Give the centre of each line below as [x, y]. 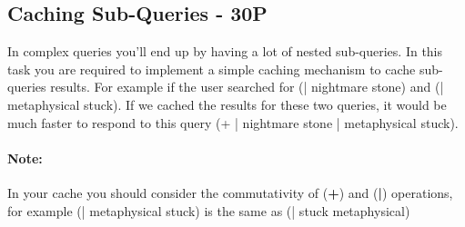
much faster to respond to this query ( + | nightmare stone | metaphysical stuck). [233, 122]
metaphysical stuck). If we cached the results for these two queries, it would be [227, 104]
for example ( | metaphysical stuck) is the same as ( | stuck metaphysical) [209, 210]
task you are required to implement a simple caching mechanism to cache [212, 69]
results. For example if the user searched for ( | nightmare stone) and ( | [247, 87]
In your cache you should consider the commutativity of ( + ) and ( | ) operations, [230, 192]
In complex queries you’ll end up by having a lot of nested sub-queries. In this [225, 51]
